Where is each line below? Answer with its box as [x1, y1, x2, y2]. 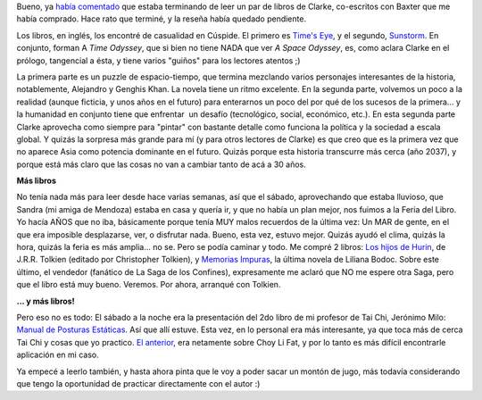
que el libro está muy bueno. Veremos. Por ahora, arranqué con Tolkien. [16, 279, 281, 290]
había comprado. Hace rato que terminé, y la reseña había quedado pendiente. [16, 13, 307, 24]
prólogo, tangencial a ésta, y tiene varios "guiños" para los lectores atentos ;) [16, 54, 301, 66]
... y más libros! [16, 296, 75, 306]
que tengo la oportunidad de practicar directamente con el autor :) [16, 378, 261, 388]
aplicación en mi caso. [16, 349, 99, 361]
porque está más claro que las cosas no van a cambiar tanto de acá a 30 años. [16, 159, 307, 170]
